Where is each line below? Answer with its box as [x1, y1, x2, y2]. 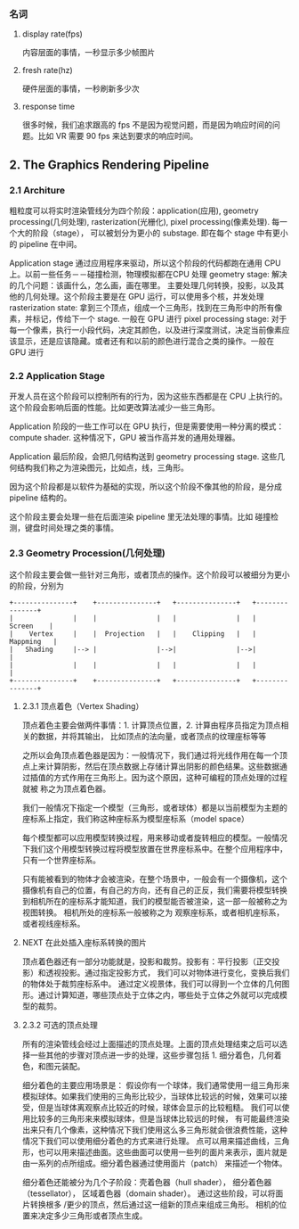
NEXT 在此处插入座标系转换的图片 [21, 936, 147, 947]
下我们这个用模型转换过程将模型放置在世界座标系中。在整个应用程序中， [21, 843, 287, 854]
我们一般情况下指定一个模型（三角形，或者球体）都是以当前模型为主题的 [21, 802, 287, 812]
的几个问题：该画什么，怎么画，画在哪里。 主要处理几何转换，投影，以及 [9, 279, 277, 291]
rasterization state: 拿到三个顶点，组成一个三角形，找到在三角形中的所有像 [9, 301, 283, 313]
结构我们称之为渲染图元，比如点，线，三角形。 [16, 462, 189, 474]
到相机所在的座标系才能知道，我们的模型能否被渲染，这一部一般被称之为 [21, 895, 287, 906]
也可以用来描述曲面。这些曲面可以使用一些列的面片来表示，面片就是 [37, 1146, 287, 1157]
